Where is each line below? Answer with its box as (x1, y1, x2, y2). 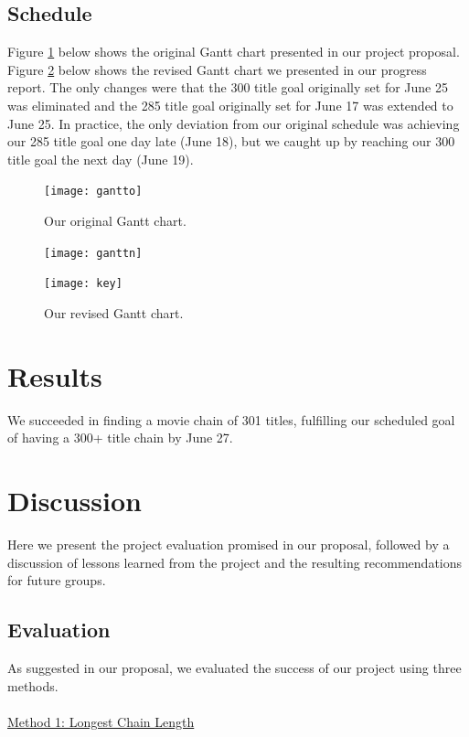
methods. (7, 676, 59, 695)
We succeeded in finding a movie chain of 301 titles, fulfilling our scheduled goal (7, 410, 455, 429)
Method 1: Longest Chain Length (7, 711, 195, 731)
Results (7, 357, 102, 394)
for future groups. (7, 571, 106, 590)
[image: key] (44, 277, 123, 291)
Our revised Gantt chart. (44, 303, 184, 322)
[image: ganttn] (44, 246, 143, 260)
